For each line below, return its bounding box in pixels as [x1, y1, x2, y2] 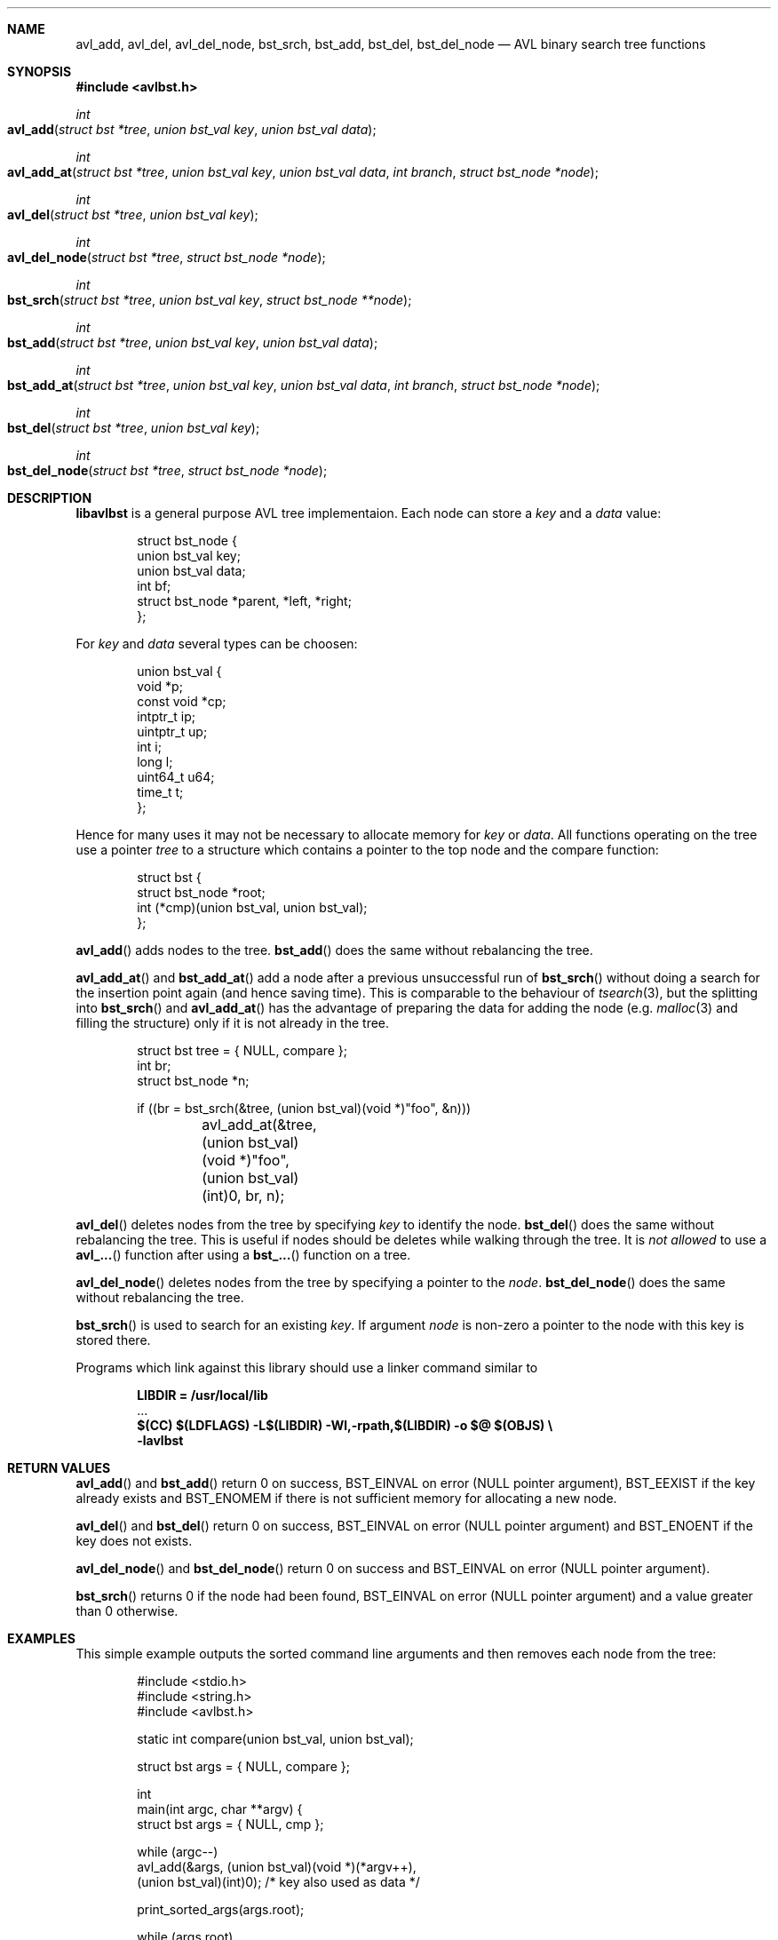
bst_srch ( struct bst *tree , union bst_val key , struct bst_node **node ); [7, 292, 412, 307]
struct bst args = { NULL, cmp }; [137, 1817, 324, 1832]
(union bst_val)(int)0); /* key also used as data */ [137, 1874, 420, 1889]
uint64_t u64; [137, 769, 215, 784]
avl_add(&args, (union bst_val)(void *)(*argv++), [137, 1859, 417, 1874]
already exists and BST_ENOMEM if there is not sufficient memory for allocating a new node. [75, 1491, 617, 1506]
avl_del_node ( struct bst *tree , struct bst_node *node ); [7, 250, 326, 265]
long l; [137, 754, 173, 769]
